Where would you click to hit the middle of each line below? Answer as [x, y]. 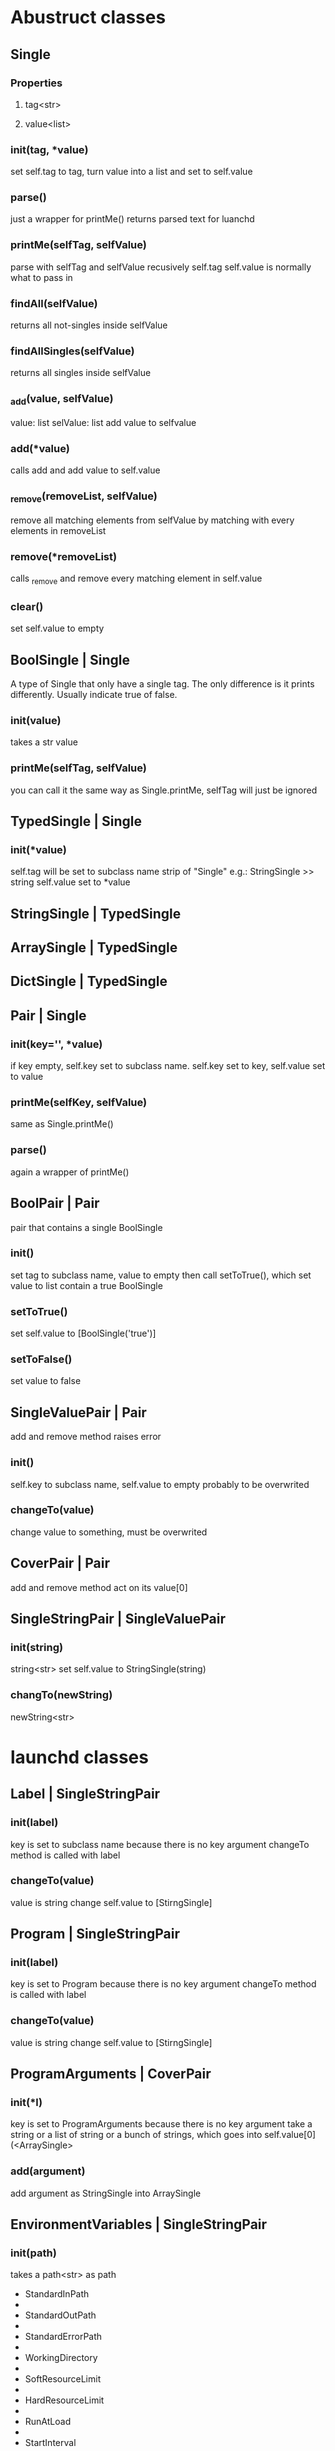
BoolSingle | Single [70, 659]
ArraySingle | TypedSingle [94, 947]
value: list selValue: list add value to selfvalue [103, 422]
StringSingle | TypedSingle [96, 913]
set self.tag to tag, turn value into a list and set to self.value [131, 172]
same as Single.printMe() [62, 1124]
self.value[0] [290, 2135]
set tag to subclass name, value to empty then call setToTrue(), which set [161, 1275]
